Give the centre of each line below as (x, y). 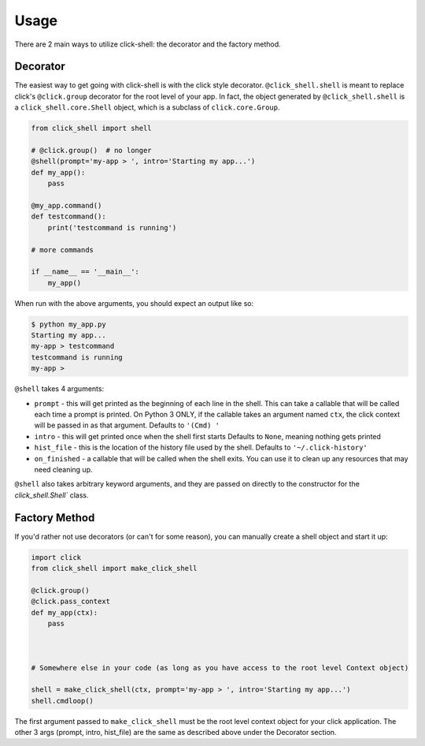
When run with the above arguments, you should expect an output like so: (134, 303)
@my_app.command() (67, 205)
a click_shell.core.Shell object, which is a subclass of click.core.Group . (147, 107)
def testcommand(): (68, 216)
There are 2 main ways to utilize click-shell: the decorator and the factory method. (148, 44)
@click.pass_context (70, 602)
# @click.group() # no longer (92, 150)
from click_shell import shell (92, 129)
